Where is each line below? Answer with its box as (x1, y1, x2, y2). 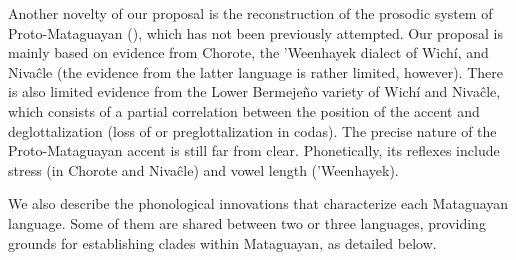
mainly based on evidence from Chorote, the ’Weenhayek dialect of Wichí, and (8, 42, 489, 63)
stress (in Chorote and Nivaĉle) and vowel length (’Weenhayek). (8, 159, 399, 180)
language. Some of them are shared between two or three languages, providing (8, 212, 486, 233)
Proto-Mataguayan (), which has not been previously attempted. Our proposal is (8, 22, 503, 43)
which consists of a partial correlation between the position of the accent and (8, 100, 480, 121)
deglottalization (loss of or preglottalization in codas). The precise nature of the (8, 120, 497, 141)
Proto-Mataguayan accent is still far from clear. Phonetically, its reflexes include (8, 140, 500, 161)
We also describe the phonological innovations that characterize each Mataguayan (8, 193, 509, 214)
